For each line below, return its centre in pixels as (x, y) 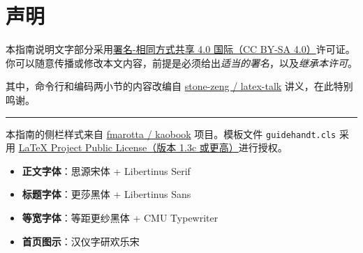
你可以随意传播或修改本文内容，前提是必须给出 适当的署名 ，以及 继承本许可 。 (181, 62)
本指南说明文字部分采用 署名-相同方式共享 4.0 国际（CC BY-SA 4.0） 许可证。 (180, 49)
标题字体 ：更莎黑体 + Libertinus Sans (106, 194)
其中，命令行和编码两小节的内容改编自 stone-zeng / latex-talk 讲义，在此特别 (179, 86)
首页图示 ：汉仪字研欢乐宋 (81, 241)
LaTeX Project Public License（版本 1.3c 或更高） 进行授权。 (153, 147)
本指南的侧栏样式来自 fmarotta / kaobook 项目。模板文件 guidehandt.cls (171, 133)
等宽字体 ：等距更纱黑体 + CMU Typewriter (120, 217)
